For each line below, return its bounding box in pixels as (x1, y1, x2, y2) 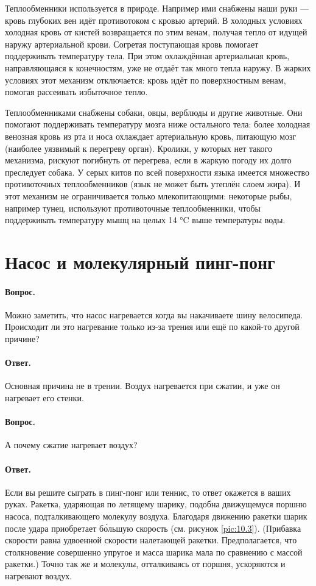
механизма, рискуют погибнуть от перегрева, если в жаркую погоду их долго (5, 154, 292, 166)
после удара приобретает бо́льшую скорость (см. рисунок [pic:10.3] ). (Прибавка (5, 521, 301, 534)
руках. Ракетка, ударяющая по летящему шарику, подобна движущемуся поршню (5, 498, 307, 510)
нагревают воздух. (5, 569, 72, 582)
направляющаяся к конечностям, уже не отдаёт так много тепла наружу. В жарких (5, 61, 311, 74)
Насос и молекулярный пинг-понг (5, 249, 275, 274)
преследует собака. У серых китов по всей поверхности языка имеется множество (5, 165, 309, 178)
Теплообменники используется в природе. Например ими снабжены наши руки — (5, 2, 309, 14)
